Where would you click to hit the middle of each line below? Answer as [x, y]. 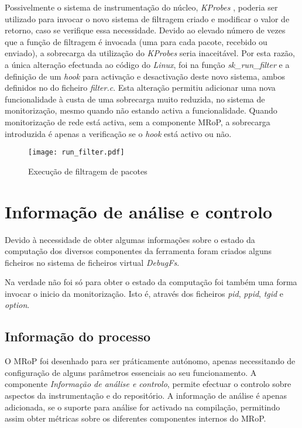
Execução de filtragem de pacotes [88, 171]
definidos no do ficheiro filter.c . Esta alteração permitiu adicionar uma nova [140, 88]
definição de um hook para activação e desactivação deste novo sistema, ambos [145, 76]
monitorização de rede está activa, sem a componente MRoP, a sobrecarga [138, 121]
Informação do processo [78, 336]
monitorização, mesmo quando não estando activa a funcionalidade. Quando [141, 110]
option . [17, 305]
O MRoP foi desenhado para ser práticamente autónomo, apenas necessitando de [150, 361]
